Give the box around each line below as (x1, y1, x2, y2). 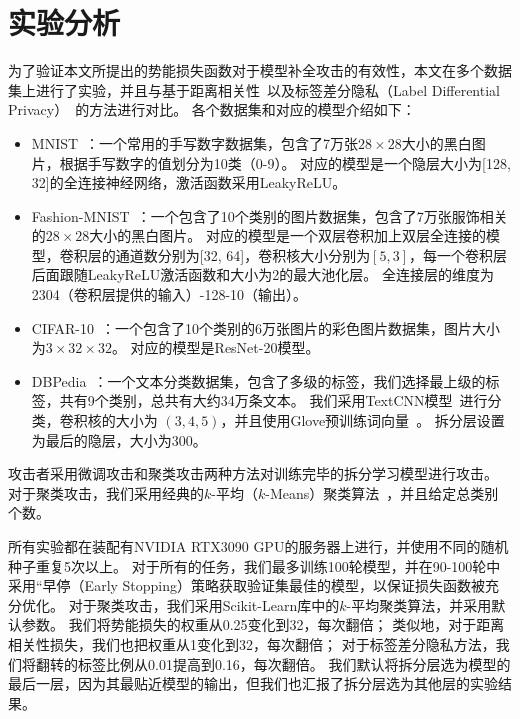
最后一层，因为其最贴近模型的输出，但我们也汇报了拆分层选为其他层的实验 (8, 673, 498, 694)
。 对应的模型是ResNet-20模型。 (111, 337, 320, 358)
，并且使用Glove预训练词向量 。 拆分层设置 (220, 410, 505, 431)
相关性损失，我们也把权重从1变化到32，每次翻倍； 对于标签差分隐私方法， (8, 633, 496, 654)
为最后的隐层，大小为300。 (31, 429, 207, 450)
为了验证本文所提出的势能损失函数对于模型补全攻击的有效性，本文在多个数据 (8, 60, 512, 81)
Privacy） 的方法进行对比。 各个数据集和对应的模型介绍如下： (8, 99, 416, 120)
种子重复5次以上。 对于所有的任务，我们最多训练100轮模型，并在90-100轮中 (8, 555, 501, 576)
